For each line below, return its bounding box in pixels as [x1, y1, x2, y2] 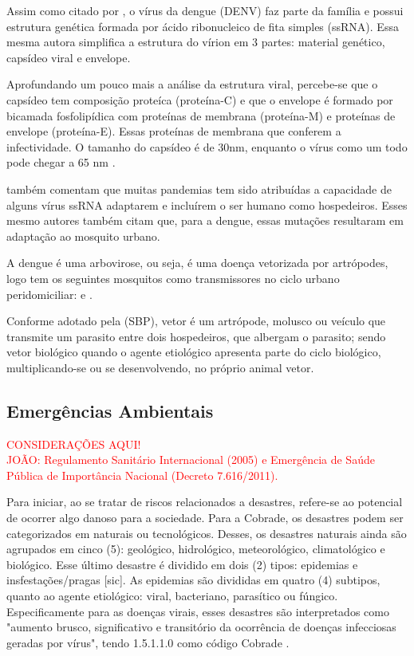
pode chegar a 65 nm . [6, 154, 116, 171]
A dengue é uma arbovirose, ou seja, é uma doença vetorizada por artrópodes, [6, 254, 388, 271]
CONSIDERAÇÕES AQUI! [6, 435, 141, 452]
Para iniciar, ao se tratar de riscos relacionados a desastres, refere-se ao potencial [6, 493, 403, 510]
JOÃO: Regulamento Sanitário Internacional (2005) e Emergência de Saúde [6, 451, 375, 468]
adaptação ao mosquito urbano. [6, 227, 160, 244]
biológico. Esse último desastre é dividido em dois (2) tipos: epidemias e [6, 556, 358, 572]
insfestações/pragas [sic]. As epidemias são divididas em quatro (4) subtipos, [6, 572, 380, 588]
